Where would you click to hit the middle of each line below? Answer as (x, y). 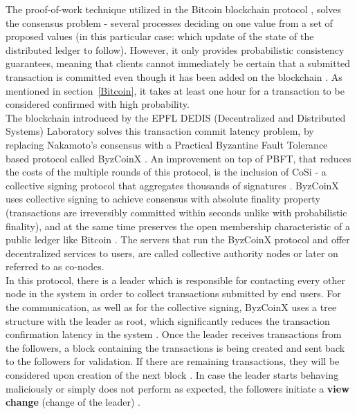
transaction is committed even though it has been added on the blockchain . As (174, 76)
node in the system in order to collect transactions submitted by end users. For (173, 293)
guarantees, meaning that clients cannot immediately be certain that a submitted (178, 63)
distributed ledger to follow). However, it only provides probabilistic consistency (175, 49)
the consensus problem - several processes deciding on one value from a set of (169, 22)
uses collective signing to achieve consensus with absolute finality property (163, 199)
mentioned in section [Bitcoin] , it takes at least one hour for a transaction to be (175, 90)
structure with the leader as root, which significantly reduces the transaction (168, 320)
